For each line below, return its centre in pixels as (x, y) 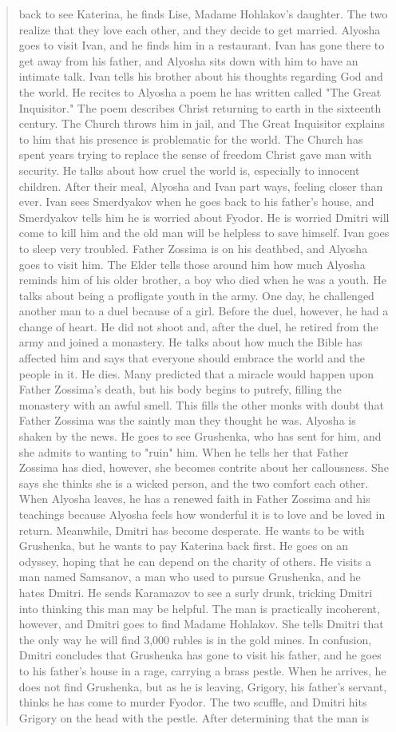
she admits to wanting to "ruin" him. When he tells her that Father (184, 451)
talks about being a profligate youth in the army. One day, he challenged (196, 295)
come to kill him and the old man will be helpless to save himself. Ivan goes (204, 233)
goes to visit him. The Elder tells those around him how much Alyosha (192, 264)
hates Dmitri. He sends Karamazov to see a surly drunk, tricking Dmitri (196, 592)
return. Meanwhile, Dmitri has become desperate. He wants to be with (192, 530)
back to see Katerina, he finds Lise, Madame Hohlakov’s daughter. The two (203, 14)
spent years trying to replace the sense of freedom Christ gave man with (195, 154)
